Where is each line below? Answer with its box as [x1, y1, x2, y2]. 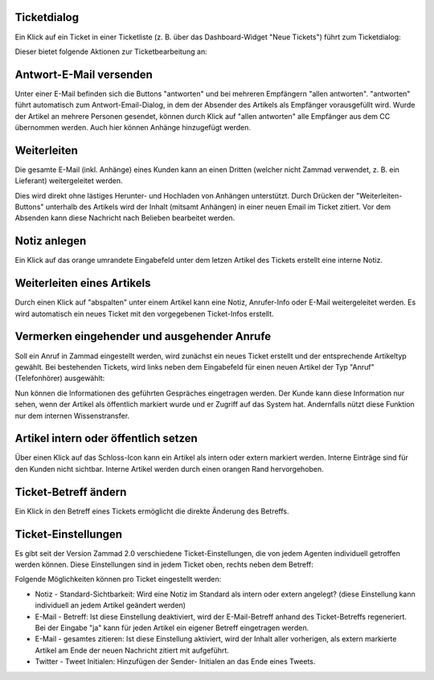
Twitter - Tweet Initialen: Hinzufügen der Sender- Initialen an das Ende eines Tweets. [35, 657, 316, 666]
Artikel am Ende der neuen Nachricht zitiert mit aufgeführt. [35, 645, 229, 655]
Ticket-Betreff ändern [14, 485, 127, 498]
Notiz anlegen [14, 234, 87, 248]
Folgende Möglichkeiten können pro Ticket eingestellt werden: [14, 575, 222, 584]
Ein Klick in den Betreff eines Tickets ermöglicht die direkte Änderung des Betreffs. [14, 506, 289, 516]
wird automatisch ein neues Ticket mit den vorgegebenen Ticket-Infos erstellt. [14, 309, 274, 318]
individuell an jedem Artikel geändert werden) [35, 600, 186, 610]
